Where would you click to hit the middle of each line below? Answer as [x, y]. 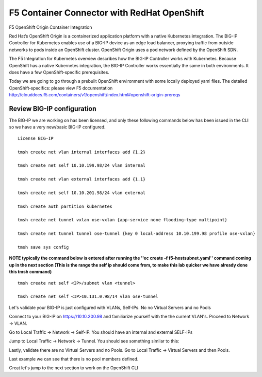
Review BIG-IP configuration [53, 109]
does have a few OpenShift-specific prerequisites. [59, 72]
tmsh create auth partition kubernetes [65, 206]
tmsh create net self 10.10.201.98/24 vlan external [82, 193]
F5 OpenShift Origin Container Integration [50, 27]
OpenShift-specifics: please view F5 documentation [61, 88]
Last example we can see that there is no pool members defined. [74, 359]
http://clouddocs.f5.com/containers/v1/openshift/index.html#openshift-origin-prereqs [95, 95]
